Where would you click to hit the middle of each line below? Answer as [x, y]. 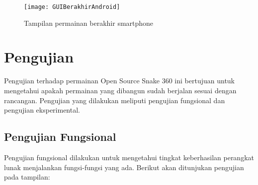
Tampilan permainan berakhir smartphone [89, 23]
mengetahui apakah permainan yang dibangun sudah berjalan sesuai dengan [120, 90]
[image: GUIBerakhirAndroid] [72, 7]
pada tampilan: [27, 177]
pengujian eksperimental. [42, 110]
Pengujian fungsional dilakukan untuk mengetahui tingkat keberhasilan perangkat [129, 157]
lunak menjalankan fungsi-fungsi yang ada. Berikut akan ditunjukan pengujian [124, 167]
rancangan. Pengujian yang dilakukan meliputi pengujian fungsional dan [115, 100]
